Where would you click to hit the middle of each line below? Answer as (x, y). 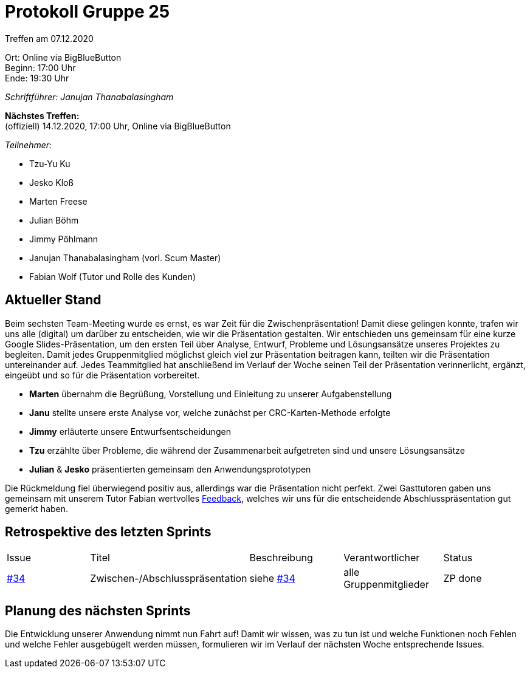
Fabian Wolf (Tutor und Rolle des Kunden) (113, 276)
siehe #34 (272, 579)
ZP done (463, 579)
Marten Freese (58, 201)
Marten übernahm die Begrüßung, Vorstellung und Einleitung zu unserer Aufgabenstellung (211, 394)
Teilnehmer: (29, 145)
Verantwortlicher (382, 558)
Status (458, 558)
